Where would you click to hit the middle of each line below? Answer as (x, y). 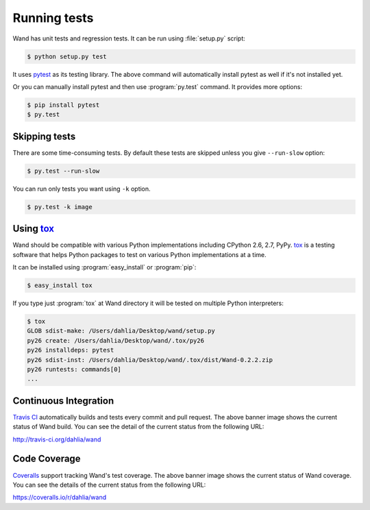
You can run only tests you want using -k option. (82, 189)
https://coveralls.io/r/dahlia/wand (59, 498)
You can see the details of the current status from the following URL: (109, 485)
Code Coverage (47, 459)
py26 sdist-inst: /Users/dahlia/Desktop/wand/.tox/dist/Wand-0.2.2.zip (150, 360)
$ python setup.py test (67, 56)
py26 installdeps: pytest (71, 350)
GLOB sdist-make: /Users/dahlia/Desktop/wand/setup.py (121, 331)
